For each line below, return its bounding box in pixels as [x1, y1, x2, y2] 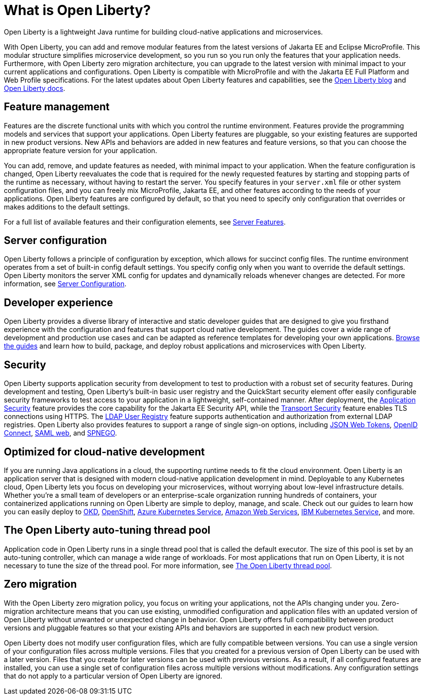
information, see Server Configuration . [4, 280, 127, 288]
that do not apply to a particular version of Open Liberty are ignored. [4, 671, 223, 680]
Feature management [4, 101, 110, 113]
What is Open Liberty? [4, 2, 151, 18]
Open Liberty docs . [4, 84, 65, 92]
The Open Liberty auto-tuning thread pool [4, 524, 211, 537]
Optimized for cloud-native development [4, 445, 205, 458]
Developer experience [4, 296, 113, 309]
